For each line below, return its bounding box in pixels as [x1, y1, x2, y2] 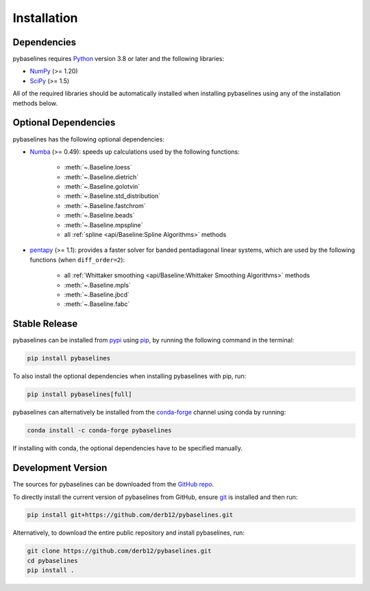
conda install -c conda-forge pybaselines [27, 426, 172, 434]
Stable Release [12, 318, 78, 329]
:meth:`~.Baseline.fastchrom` [64, 201, 147, 209]
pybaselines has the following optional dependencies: [12, 135, 164, 143]
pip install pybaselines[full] [27, 391, 133, 398]
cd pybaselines [27, 557, 78, 564]
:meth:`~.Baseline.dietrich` [64, 172, 139, 181]
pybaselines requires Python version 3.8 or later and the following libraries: [12, 55, 225, 63]
